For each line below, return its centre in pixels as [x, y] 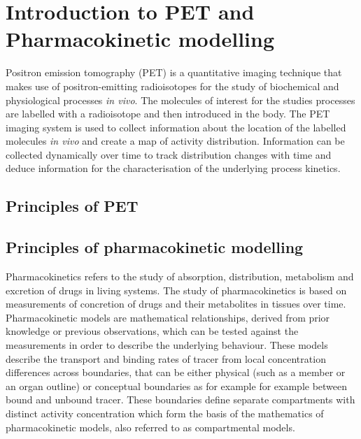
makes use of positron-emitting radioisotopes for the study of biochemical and [172, 86]
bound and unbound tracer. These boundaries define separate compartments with [180, 400]
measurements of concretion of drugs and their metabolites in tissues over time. [176, 304]
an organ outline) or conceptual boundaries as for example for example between [177, 386]
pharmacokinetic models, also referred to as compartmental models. [150, 427]
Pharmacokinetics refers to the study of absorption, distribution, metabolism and [180, 276]
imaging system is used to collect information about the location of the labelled [176, 127]
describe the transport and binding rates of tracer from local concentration [166, 358]
